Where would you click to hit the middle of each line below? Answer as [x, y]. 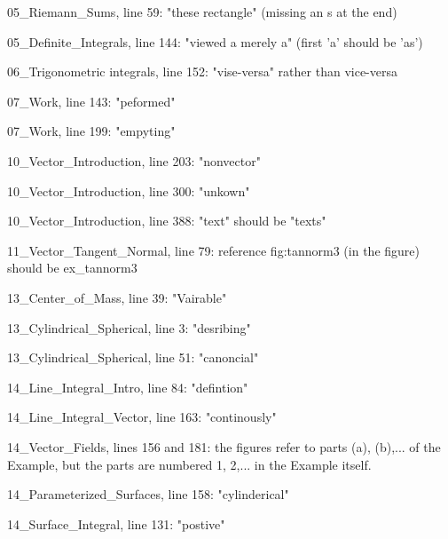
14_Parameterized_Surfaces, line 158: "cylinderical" [148, 494]
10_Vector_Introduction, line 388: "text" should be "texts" [167, 221]
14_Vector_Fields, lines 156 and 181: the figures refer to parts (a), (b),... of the [224, 446]
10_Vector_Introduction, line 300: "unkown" [129, 190]
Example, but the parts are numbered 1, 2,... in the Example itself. [189, 464]
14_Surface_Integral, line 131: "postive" [116, 523]
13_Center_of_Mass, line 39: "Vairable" [117, 297]
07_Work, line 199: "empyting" [91, 131]
